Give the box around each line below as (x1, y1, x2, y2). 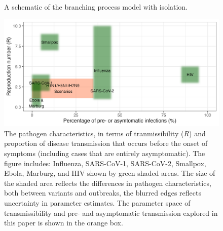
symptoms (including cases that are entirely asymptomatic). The (4, 147, 205, 158)
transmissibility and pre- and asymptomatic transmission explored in (4, 207, 218, 218)
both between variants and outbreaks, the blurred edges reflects (4, 187, 202, 198)
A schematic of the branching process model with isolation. (4, 2, 188, 12)
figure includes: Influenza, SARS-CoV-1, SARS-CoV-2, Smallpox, (4, 158, 206, 168)
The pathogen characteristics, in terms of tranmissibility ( (4, 128, 184, 138)
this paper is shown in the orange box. (4, 217, 123, 228)
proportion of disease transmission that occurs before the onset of (4, 138, 208, 148)
